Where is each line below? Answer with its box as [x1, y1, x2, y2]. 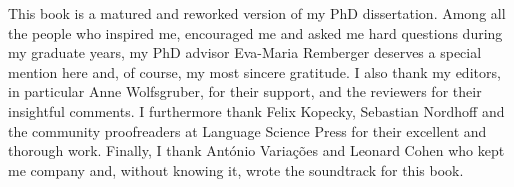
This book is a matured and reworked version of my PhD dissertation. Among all [8, 3, 506, 23]
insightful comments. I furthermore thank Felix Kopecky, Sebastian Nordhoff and [8, 100, 505, 121]
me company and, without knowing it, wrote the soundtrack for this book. [8, 159, 464, 180]
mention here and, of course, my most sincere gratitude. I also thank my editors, [8, 61, 501, 82]
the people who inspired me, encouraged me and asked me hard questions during [8, 22, 503, 43]
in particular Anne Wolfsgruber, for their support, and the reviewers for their [8, 81, 482, 102]
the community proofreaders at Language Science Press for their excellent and [8, 120, 487, 141]
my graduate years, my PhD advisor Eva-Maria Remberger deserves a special [8, 42, 482, 63]
